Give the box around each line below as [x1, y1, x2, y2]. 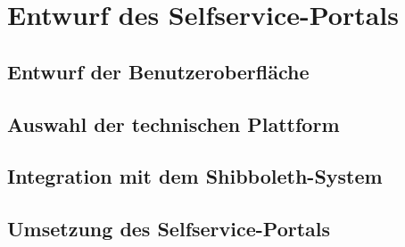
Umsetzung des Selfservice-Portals [7, 215, 331, 243]
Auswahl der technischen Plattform [7, 110, 340, 137]
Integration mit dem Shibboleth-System [7, 162, 383, 190]
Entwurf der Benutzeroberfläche [7, 57, 310, 85]
